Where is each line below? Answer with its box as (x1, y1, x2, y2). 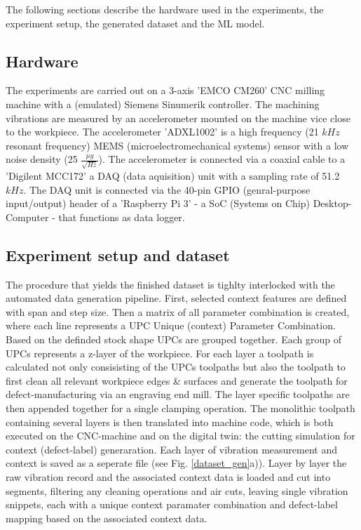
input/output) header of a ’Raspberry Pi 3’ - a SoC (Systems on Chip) (6, 196, 310, 211)
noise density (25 (6, 152, 78, 166)
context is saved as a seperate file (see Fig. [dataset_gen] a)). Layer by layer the (6, 456, 347, 470)
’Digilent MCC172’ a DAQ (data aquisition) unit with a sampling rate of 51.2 (6, 168, 340, 183)
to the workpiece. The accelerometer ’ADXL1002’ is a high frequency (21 (6, 124, 319, 139)
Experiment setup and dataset (6, 244, 230, 265)
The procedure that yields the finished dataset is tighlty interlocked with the (6, 277, 335, 291)
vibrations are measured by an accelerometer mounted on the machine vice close (6, 110, 350, 125)
